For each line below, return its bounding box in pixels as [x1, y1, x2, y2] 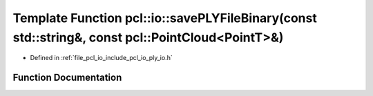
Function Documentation [12, 72, 122, 84]
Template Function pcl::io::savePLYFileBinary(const [12, 10, 317, 26]
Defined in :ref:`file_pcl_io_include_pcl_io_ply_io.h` [30, 54, 173, 62]
